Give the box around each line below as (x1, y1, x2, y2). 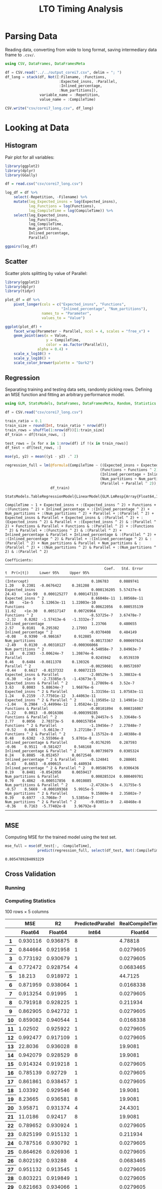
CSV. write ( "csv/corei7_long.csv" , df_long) (5, 106, 94, 111)
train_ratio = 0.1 (5, 418, 42, 424)
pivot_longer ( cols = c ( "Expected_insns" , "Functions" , (13, 302, 126, 307)
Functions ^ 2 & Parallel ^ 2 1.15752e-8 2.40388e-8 (5, 732, 141, 737)
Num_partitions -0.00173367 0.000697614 (5, 639, 144, 643)
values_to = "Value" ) (41, 315, 85, 321)
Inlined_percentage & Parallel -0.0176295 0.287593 (5, 740, 137, 745)
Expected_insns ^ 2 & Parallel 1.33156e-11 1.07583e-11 (5, 690, 144, 694)
